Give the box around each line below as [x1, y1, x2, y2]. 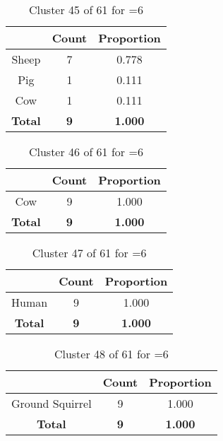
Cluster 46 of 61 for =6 [28, 143, 143, 160]
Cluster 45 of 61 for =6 [28, 1, 143, 18]
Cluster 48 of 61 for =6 [54, 346, 169, 362]
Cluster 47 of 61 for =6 [32, 245, 147, 261]
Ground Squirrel [11, 395, 92, 411]
